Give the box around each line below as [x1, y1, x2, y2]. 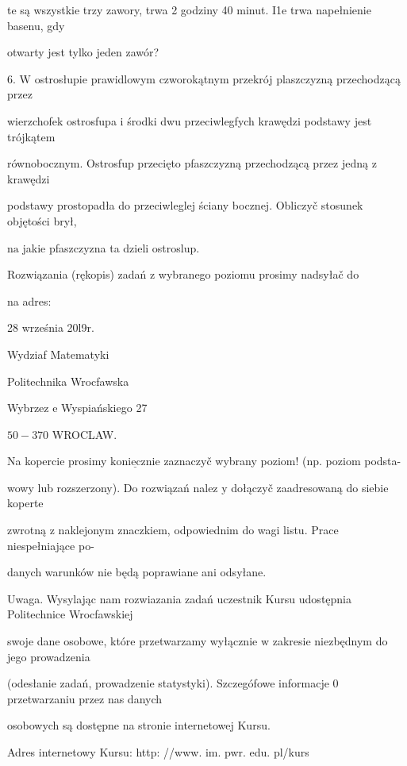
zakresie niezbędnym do [272, 633, 388, 649]
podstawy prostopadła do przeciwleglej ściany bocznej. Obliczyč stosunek [7, 197, 363, 214]
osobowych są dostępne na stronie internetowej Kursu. [7, 717, 271, 733]
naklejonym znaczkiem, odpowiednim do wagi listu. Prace [58, 522, 339, 538]
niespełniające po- [7, 537, 94, 553]
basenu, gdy [7, 17, 65, 33]
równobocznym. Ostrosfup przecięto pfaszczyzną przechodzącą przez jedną [7, 155, 369, 171]
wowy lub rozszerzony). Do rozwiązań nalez [7, 479, 218, 495]
